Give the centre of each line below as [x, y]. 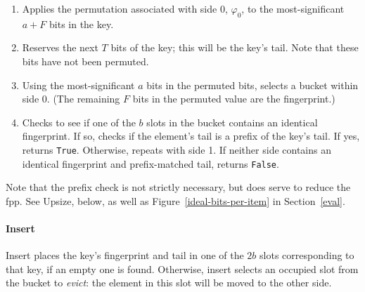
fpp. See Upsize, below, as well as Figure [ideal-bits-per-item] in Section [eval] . [175, 200]
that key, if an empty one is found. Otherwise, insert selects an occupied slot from [182, 268]
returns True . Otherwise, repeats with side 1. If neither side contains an [177, 149]
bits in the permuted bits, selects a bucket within [252, 85]
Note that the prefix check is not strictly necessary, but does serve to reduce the [178, 187]
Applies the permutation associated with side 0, [125, 8]
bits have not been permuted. [85, 61]
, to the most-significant [293, 8]
